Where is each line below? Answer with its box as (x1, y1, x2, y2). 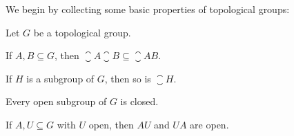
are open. (190, 117, 229, 131)
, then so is (104, 71, 151, 85)
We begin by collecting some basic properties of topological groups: (6, 2, 290, 16)
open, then (88, 117, 134, 131)
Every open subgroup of (6, 94, 107, 109)
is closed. (120, 94, 159, 109)
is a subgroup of (26, 71, 95, 85)
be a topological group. (33, 25, 131, 39)
